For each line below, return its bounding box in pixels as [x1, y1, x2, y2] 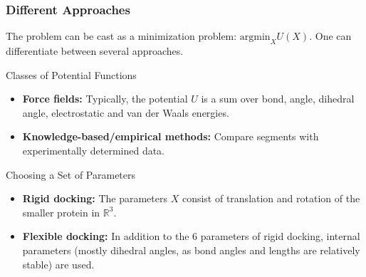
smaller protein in [22, 204, 100, 219]
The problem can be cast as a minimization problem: [6, 28, 237, 43]
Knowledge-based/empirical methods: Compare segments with [22, 129, 319, 144]
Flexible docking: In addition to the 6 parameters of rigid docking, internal [22, 229, 360, 244]
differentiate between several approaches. [6, 43, 184, 58]
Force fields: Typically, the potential [22, 91, 188, 106]
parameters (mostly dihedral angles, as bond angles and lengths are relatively [22, 242, 360, 257]
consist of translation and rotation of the [182, 191, 360, 206]
